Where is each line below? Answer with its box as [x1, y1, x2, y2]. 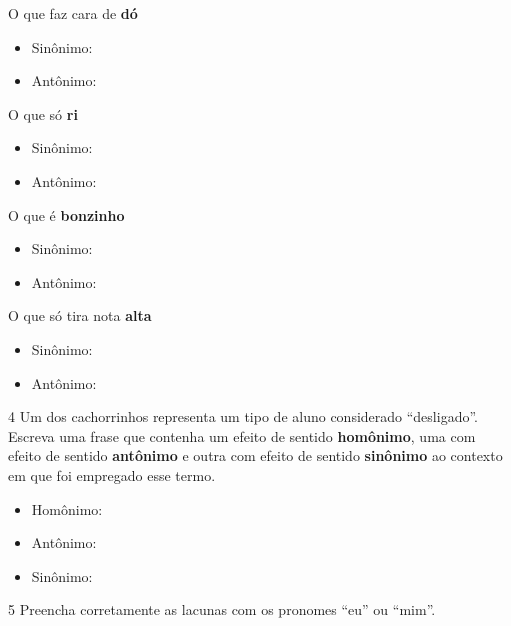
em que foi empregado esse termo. [8, 464, 216, 485]
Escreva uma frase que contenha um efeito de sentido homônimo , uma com [8, 425, 476, 446]
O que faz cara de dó [8, 3, 138, 23]
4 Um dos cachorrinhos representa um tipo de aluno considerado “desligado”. [8, 406, 478, 427]
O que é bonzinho [8, 204, 125, 225]
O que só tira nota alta [8, 305, 152, 326]
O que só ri [8, 103, 78, 124]
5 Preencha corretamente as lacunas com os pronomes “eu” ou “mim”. [8, 599, 436, 620]
